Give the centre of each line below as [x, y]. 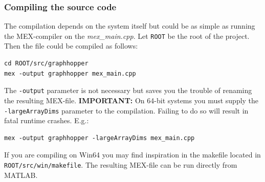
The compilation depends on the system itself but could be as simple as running [130, 26]
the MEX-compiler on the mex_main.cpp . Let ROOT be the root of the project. [127, 36]
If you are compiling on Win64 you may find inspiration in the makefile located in [132, 155]
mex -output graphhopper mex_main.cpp [70, 73]
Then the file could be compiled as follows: [71, 46]
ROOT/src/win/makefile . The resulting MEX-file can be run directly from [121, 164]
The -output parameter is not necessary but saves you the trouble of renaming [128, 90]
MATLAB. [21, 175]
